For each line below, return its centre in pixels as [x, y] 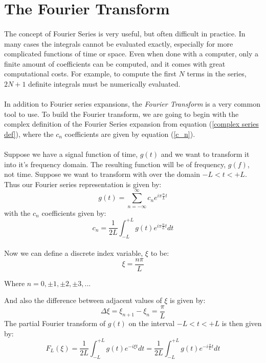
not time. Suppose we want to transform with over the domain [102, 174]
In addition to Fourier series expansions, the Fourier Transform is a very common [132, 104]
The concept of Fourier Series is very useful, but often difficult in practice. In [125, 33]
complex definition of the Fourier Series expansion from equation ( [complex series [131, 124]
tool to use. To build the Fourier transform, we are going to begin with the [121, 114]
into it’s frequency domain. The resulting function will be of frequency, [115, 164]
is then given [242, 323]
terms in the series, [217, 74]
